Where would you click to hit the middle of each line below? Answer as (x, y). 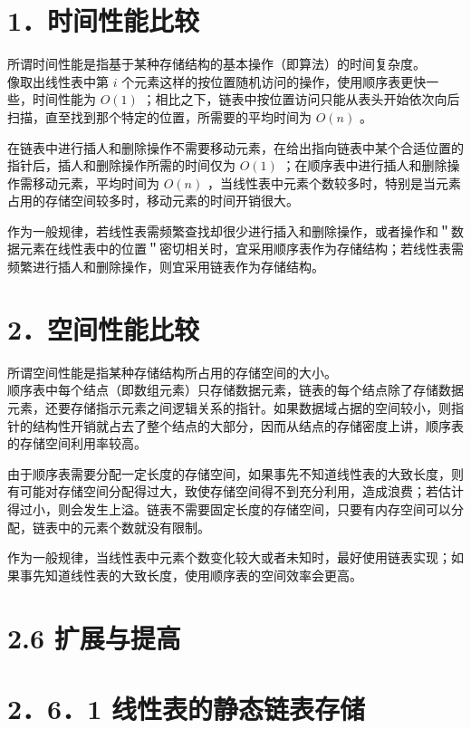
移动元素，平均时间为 (96, 182)
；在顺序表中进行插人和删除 (365, 165)
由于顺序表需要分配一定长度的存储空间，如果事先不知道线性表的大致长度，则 (235, 473)
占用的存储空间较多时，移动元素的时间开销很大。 (153, 201)
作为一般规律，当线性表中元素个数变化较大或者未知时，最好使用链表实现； (229, 557)
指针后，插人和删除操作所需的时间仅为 (121, 165)
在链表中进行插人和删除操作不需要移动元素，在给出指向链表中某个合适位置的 (235, 147)
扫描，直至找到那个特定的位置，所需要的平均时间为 (159, 116)
